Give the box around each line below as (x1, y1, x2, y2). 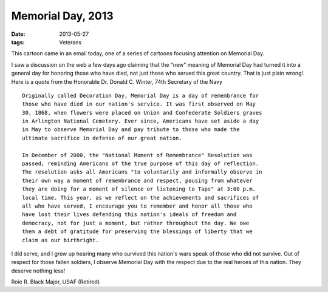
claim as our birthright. (22, 237, 100, 243)
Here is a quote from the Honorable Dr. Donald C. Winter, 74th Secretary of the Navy (11, 78, 223, 85)
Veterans (59, 38, 82, 46)
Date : (11, 30, 26, 38)
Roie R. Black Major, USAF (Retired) (11, 278, 100, 285)
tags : (11, 38, 25, 46)
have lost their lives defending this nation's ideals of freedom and (22, 211, 237, 218)
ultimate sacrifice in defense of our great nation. (22, 134, 182, 141)
